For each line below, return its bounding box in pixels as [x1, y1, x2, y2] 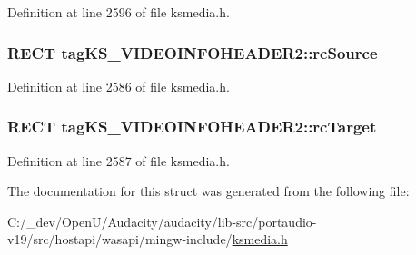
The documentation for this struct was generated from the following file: [7, 181, 410, 201]
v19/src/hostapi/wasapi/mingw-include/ [7, 230, 233, 249]
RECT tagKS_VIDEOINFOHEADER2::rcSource [7, 41, 378, 64]
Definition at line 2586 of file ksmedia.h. [7, 76, 230, 95]
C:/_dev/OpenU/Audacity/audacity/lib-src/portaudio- [7, 211, 317, 230]
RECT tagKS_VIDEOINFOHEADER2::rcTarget [7, 115, 377, 138]
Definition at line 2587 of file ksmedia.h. [7, 151, 230, 170]
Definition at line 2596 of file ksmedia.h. [7, 3, 230, 21]
